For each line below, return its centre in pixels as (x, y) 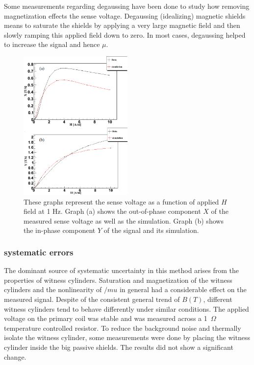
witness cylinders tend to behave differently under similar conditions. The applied (127, 308)
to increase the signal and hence (52, 44)
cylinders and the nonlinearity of (53, 289)
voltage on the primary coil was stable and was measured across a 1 (106, 318)
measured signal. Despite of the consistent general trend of (92, 299)
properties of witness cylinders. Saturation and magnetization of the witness (118, 280)
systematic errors (39, 252)
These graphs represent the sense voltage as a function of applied (121, 201)
